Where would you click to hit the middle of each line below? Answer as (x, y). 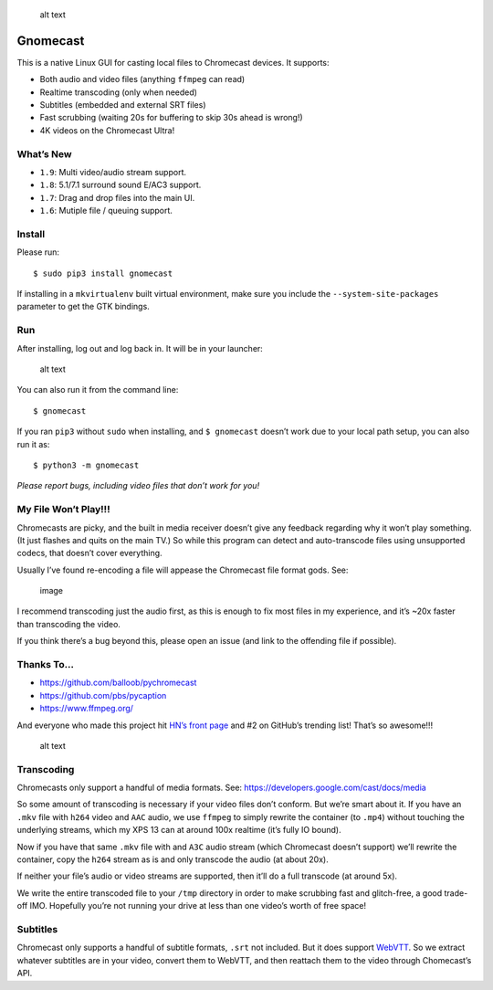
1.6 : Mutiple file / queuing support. (106, 211)
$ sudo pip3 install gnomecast (103, 273)
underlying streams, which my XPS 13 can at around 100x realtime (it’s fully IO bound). (179, 830)
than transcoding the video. (68, 624)
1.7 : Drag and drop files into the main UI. (117, 197)
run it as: (33, 444)
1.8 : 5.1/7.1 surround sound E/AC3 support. (121, 185)
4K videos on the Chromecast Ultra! (107, 130)
